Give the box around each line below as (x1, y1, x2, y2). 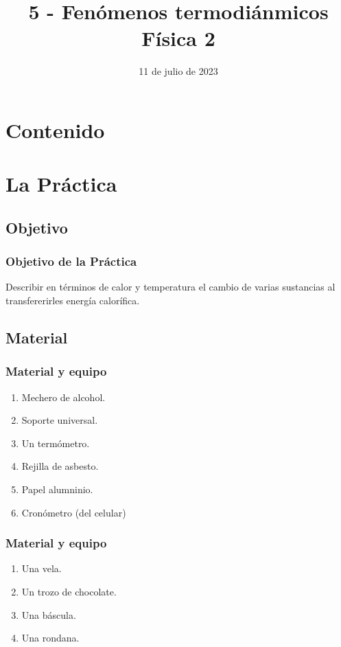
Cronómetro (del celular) (21, 505, 126, 519)
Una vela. (21, 561, 62, 576)
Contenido (5, 115, 105, 144)
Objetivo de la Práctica (5, 253, 137, 270)
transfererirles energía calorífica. (5, 293, 140, 308)
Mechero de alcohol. (21, 389, 106, 404)
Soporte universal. (21, 413, 98, 427)
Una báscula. (21, 607, 76, 622)
